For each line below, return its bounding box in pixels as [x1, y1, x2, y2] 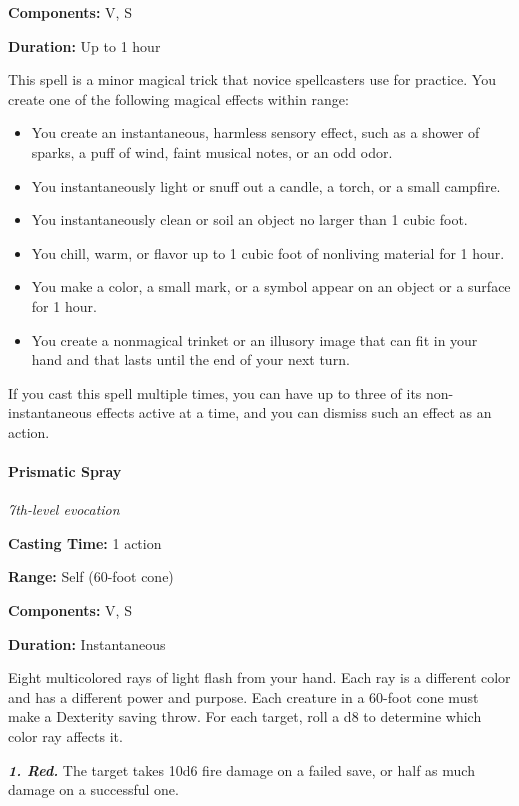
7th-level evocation [8, 499, 120, 520]
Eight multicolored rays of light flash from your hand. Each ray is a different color [8, 667, 511, 688]
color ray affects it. [8, 726, 123, 747]
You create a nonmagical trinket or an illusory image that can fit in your [31, 329, 478, 350]
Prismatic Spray [8, 461, 122, 482]
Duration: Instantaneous [8, 633, 166, 654]
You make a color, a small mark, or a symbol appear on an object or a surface [31, 276, 511, 297]
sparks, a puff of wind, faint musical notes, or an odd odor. [31, 141, 393, 162]
